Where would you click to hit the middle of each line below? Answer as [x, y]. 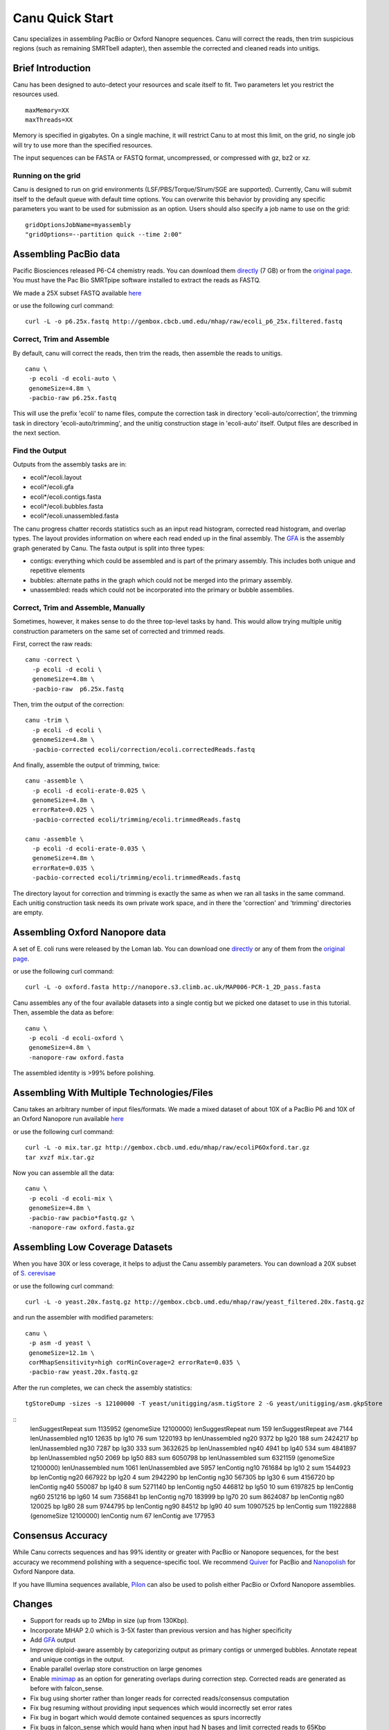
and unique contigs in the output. [77, 1659]
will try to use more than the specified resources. [83, 145]
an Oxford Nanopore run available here [69, 1119]
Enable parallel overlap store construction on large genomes [116, 1669]
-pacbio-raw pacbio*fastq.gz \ [82, 1218]
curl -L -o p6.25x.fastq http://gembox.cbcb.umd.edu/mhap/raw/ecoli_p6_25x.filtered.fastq [184, 321]
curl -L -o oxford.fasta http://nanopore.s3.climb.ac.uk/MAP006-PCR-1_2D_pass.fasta [173, 987]
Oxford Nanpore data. [44, 1572]
